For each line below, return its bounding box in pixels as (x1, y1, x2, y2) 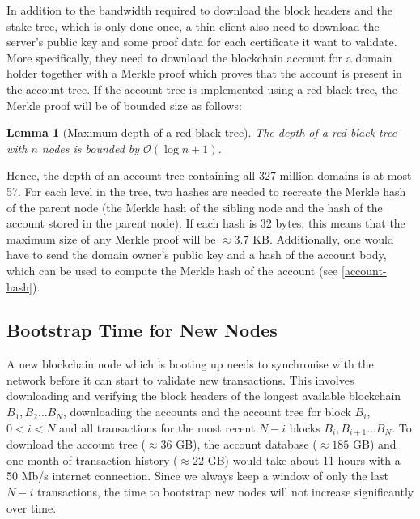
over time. (6, 499, 57, 516)
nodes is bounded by (41, 139, 140, 156)
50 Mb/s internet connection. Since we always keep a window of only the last (6, 467, 388, 484)
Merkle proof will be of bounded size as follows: (6, 96, 242, 113)
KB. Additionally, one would (252, 230, 394, 247)
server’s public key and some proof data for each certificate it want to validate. (6, 33, 397, 50)
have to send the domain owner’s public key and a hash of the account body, (6, 246, 387, 263)
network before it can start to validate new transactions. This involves (6, 371, 354, 388)
